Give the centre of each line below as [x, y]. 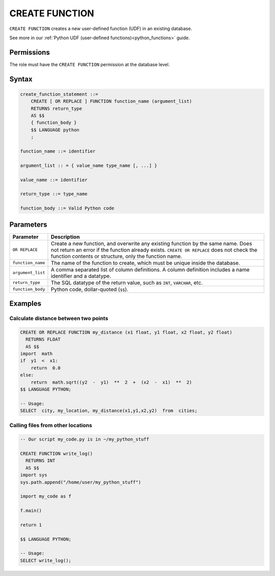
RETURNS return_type [57, 108]
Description [65, 237]
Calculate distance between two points [59, 318]
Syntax [21, 79]
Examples [25, 304]
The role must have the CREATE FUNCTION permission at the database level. [90, 64]
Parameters [28, 224]
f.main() [31, 511]
